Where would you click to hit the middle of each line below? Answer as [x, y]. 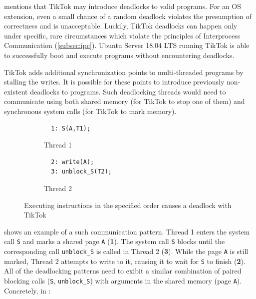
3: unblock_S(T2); [82, 172]
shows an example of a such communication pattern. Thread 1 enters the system [127, 231]
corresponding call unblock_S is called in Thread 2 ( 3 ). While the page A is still [126, 251]
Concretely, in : [27, 290]
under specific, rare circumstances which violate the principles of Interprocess [122, 35]
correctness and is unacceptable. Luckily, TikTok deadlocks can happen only [121, 26]
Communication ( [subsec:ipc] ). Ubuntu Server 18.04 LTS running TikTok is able [127, 45]
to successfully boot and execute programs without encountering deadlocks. [119, 55]
